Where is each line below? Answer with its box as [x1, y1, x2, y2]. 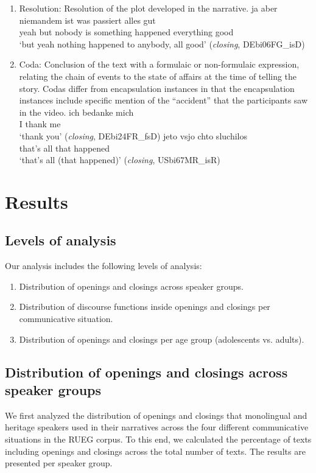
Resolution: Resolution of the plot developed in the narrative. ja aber [19, 2, 278, 14]
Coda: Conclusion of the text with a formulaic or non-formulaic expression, [19, 58, 300, 71]
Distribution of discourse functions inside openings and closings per [19, 300, 270, 313]
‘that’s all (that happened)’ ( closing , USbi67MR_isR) [19, 153, 220, 166]
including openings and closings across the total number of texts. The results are [5, 444, 306, 457]
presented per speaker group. [5, 457, 113, 469]
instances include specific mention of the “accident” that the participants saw [19, 94, 308, 107]
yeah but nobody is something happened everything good [19, 26, 234, 38]
